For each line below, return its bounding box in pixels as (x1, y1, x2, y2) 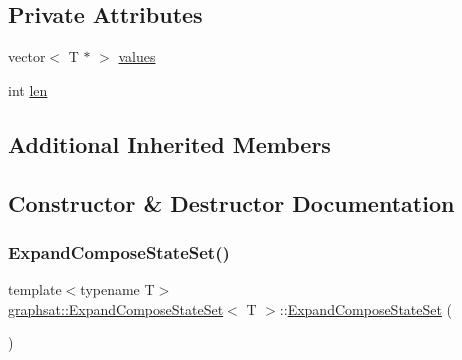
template (8, 279, 62, 300)
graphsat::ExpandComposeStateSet (8, 298, 224, 319)
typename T (80, 279, 155, 300)
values (118, 46, 156, 67)
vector (8, 46, 46, 67)
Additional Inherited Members (8, 128, 331, 159)
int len (8, 79, 48, 100)
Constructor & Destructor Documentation (8, 187, 455, 218)
